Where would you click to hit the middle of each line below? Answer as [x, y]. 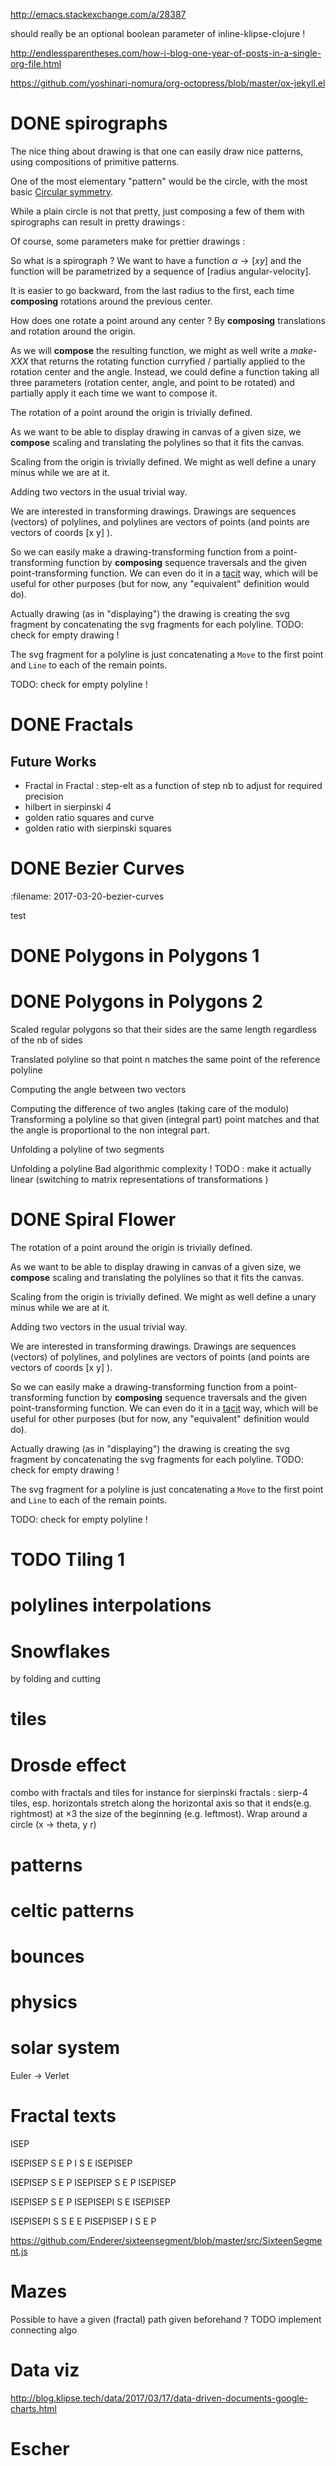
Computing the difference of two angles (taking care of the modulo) [150, 1108]
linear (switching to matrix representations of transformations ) [139, 1179]
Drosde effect [68, 1765]
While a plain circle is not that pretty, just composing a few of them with [157, 211]
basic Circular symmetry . [62, 191]
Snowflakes [60, 1651]
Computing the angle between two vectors [98, 1089]
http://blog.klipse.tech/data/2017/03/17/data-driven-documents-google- [159, 2398]
